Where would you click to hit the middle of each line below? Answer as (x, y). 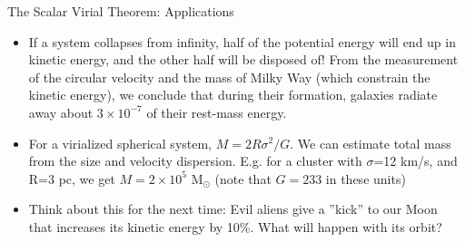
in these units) (366, 178)
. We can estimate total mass (371, 143)
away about (61, 112)
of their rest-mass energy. (217, 112)
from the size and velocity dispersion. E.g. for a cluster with (195, 161)
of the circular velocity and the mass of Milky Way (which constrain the (229, 77)
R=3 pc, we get (72, 178)
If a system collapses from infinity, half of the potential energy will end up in (242, 41)
